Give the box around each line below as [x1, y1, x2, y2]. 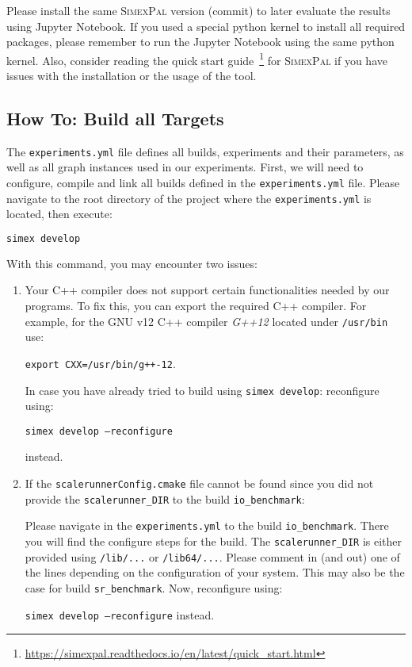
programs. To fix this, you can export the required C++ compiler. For [25, 297, 367, 314]
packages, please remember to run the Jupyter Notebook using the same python [6, 33, 395, 50]
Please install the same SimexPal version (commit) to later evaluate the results [6, 2, 391, 18]
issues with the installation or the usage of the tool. [6, 67, 257, 84]
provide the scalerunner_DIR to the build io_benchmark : [25, 490, 305, 507]
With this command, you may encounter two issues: [6, 255, 257, 271]
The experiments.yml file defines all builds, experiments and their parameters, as [6, 143, 404, 159]
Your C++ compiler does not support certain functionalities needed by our [25, 282, 390, 298]
